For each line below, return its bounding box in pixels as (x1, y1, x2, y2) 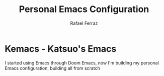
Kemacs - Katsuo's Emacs (5, 43, 117, 54)
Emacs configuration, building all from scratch (5, 65, 100, 71)
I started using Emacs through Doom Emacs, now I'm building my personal (5, 59, 159, 66)
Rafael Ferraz (70, 20, 98, 26)
